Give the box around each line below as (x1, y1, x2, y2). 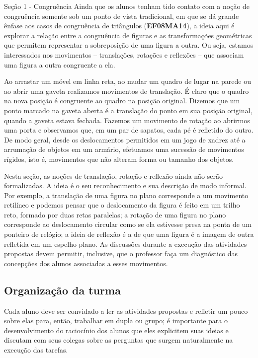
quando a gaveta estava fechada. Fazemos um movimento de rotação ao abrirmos (4, 115, 250, 125)
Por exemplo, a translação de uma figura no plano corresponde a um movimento (4, 190, 249, 200)
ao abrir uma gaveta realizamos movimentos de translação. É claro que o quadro (4, 85, 249, 96)
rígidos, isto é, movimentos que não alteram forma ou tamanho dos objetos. (4, 153, 234, 164)
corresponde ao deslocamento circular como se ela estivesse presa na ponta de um (4, 219, 252, 229)
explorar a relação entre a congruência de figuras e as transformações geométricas (4, 30, 252, 40)
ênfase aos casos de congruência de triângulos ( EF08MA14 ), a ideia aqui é (4, 20, 235, 31)
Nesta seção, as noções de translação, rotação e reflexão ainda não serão (4, 170, 223, 181)
